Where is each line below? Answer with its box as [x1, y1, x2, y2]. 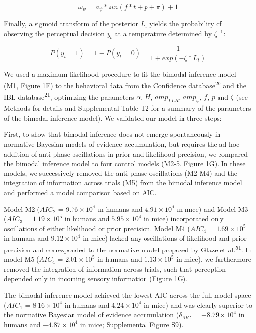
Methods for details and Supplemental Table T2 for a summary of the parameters [4, 103, 251, 113]
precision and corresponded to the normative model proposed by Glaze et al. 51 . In [4, 243, 252, 254]
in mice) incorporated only [144, 213, 224, 224]
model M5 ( [4, 254, 39, 264]
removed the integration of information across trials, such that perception [4, 263, 226, 274]
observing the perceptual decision [4, 28, 105, 39]
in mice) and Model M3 [177, 204, 248, 214]
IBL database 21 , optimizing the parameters [4, 90, 134, 102]
